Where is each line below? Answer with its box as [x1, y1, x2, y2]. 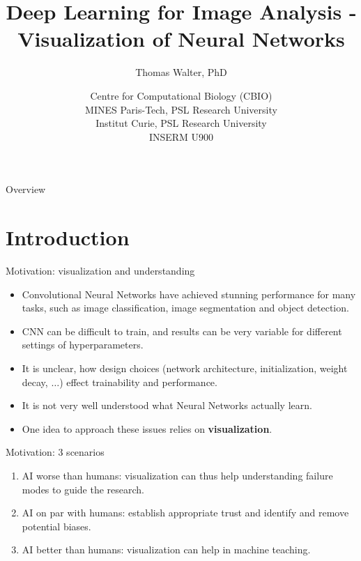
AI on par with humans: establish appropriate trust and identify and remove [22, 505, 349, 520]
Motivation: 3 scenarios [6, 445, 105, 459]
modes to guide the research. [22, 482, 145, 496]
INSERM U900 [148, 129, 214, 144]
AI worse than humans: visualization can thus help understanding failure [22, 468, 333, 482]
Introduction [6, 223, 130, 252]
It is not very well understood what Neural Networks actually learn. [22, 398, 312, 413]
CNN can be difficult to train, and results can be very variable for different [22, 323, 342, 338]
